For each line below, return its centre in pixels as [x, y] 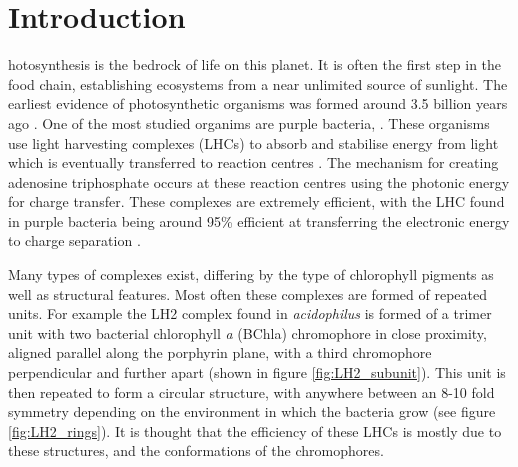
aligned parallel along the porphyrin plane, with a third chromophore [220, 352]
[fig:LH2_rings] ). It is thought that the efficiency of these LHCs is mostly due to [255, 430]
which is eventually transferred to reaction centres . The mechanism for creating [253, 162]
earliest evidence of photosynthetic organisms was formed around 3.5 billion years [258, 103]
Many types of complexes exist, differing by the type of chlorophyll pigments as [251, 274]
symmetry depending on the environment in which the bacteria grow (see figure [252, 411]
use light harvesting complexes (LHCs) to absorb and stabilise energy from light [253, 142]
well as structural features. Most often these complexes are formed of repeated [247, 293]
